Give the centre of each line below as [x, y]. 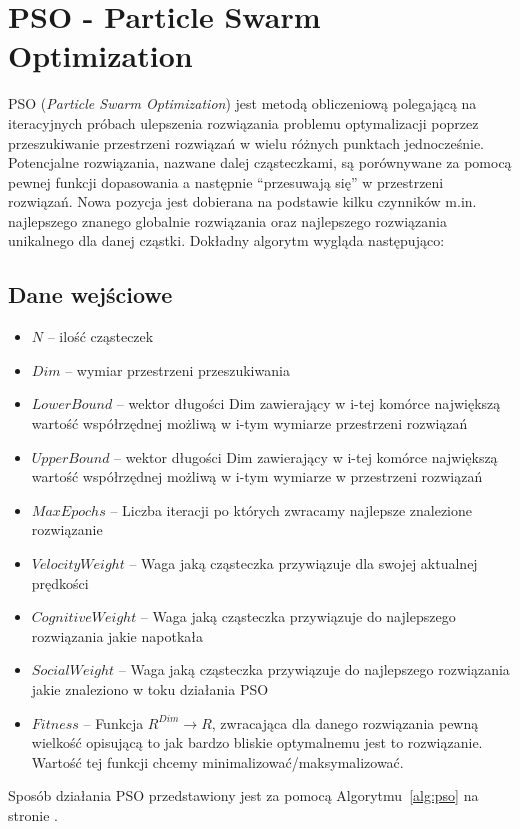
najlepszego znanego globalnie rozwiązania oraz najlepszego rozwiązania [227, 220]
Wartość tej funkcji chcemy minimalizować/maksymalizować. [217, 761]
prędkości [60, 582]
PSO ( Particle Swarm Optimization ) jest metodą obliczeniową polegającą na [242, 103]
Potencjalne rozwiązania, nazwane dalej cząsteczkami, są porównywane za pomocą [260, 162]
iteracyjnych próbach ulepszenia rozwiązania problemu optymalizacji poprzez [243, 122]
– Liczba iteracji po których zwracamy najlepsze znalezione [291, 509]
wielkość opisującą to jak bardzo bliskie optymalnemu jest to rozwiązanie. [257, 742]
